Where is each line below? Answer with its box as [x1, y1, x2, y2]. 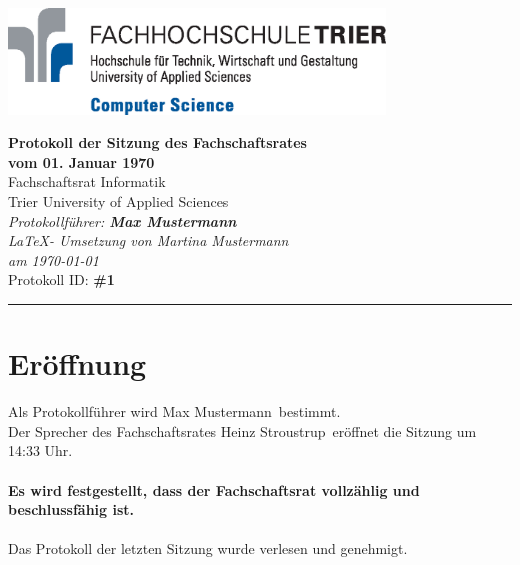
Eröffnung [8, 343, 147, 384]
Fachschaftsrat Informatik [8, 171, 166, 192]
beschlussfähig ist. [8, 499, 135, 520]
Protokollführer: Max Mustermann [8, 210, 237, 231]
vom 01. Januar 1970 [8, 151, 155, 172]
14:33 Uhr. [8, 440, 73, 461]
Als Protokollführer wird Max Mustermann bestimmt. [8, 401, 341, 422]
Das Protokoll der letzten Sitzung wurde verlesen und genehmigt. [8, 538, 408, 559]
